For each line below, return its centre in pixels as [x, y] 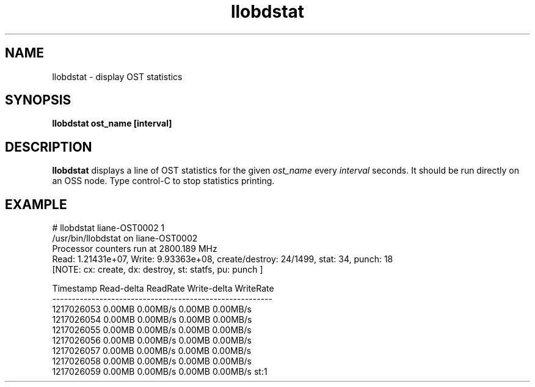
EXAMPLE [36, 204]
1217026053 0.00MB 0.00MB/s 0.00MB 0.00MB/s [152, 309]
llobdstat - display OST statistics [117, 76]
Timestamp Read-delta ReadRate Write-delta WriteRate [163, 289]
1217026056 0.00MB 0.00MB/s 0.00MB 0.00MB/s [152, 341]
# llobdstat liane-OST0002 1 [108, 228]
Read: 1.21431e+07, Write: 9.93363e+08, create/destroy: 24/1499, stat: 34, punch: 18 [223, 259]
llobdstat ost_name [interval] [112, 123]
